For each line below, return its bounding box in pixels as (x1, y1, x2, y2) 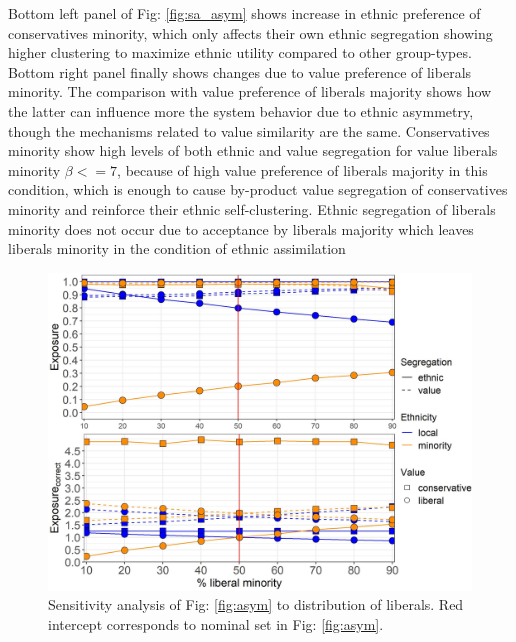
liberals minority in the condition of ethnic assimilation (8, 238, 346, 259)
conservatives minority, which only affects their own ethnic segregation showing (8, 22, 493, 43)
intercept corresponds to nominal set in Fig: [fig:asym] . (48, 613, 384, 634)
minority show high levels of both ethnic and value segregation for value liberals (8, 140, 498, 161)
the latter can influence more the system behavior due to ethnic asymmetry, (8, 100, 474, 121)
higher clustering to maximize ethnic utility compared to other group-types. (8, 42, 472, 63)
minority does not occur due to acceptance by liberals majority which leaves (8, 218, 474, 239)
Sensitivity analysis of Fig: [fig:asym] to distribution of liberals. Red (48, 594, 464, 615)
